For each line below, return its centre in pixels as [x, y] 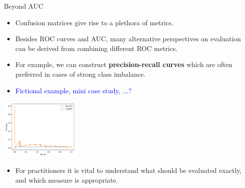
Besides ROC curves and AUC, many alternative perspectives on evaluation [128, 39]
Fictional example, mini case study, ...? [73, 90]
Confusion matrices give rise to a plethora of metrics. [94, 22]
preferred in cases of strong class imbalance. [80, 74]
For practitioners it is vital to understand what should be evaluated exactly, [128, 170]
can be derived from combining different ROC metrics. [96, 48]
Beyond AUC [24, 6]
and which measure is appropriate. [67, 179]
